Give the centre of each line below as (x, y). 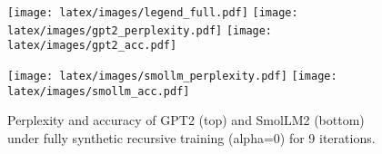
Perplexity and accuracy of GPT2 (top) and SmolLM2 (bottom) (186, 120)
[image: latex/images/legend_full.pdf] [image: (153, 13)
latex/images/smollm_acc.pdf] (99, 91)
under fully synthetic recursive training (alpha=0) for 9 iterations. (191, 137)
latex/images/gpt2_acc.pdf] (92, 46)
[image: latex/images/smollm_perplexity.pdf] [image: (172, 76)
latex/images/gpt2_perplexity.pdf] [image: (140, 30)
